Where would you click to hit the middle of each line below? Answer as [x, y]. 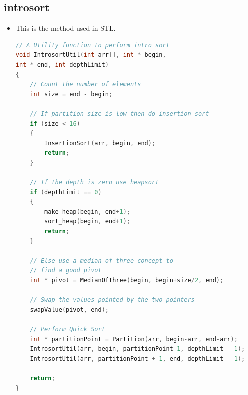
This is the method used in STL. [66, 28]
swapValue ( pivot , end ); [69, 309]
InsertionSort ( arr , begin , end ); [100, 143]
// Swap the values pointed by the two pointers [112, 300]
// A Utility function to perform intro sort [93, 45]
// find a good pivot [66, 270]
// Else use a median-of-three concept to [102, 260]
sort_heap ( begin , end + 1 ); [87, 221]
